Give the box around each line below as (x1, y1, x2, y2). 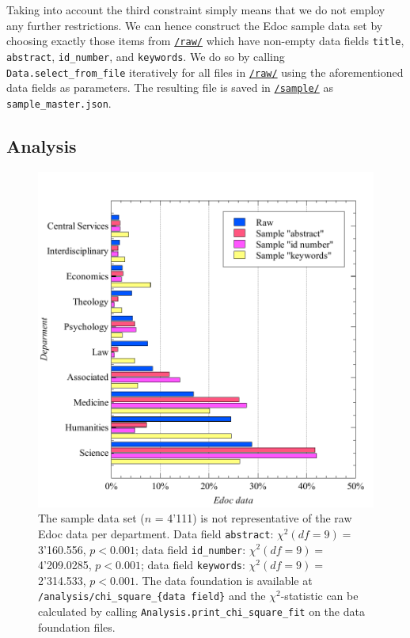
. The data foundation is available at (135, 572, 313, 588)
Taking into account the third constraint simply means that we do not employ (6, 2, 385, 17)
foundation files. (38, 618, 116, 635)
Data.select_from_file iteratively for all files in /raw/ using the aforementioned (6, 63, 404, 80)
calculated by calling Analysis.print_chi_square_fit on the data (38, 603, 365, 620)
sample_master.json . (6, 94, 112, 111)
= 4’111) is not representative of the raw (154, 510, 352, 526)
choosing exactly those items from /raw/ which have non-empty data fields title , (6, 32, 404, 49)
